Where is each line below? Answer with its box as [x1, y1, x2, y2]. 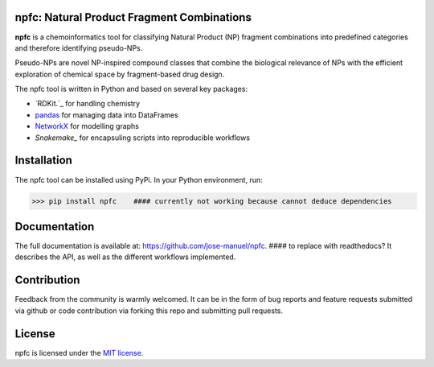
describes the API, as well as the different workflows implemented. [14, 252, 236, 262]
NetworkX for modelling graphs [35, 122, 140, 131]
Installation [14, 154, 72, 167]
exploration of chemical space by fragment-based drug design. [14, 69, 225, 79]
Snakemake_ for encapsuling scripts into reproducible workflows [35, 133, 251, 142]
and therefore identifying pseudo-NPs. [14, 43, 143, 52]
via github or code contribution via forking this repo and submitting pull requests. [14, 306, 283, 315]
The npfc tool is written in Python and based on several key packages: [14, 85, 248, 94]
